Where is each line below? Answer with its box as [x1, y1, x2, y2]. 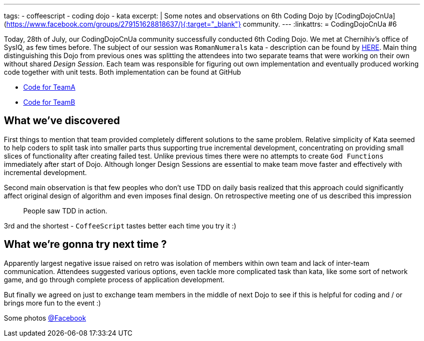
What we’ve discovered [4, 114, 120, 127]
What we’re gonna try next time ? [4, 238, 167, 251]
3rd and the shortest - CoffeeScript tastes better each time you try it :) [4, 221, 237, 230]
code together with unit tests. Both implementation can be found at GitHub [4, 68, 241, 76]
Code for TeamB [23, 98, 76, 106]
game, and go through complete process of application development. [4, 275, 225, 284]
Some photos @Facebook [4, 313, 86, 322]
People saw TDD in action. [23, 206, 107, 215]
